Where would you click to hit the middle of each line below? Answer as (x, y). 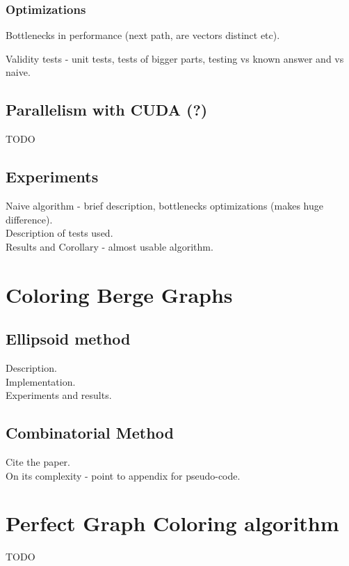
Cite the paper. (38, 461)
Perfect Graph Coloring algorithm (172, 523)
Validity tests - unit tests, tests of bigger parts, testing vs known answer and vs (175, 58)
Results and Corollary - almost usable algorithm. (109, 246)
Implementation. (41, 381)
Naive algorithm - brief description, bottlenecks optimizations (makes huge (164, 205)
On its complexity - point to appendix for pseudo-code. (123, 475)
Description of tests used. (59, 233)
